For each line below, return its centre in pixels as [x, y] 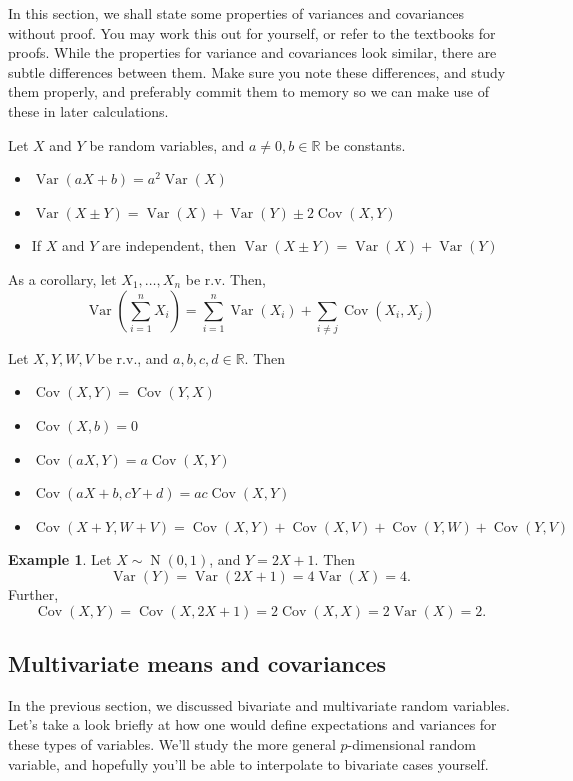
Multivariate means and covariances [197, 663]
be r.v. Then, [225, 278]
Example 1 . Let [60, 559]
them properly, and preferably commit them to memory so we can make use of [248, 91]
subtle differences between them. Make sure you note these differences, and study [257, 71]
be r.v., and [133, 357]
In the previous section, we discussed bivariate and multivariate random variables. [259, 704]
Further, [33, 594]
